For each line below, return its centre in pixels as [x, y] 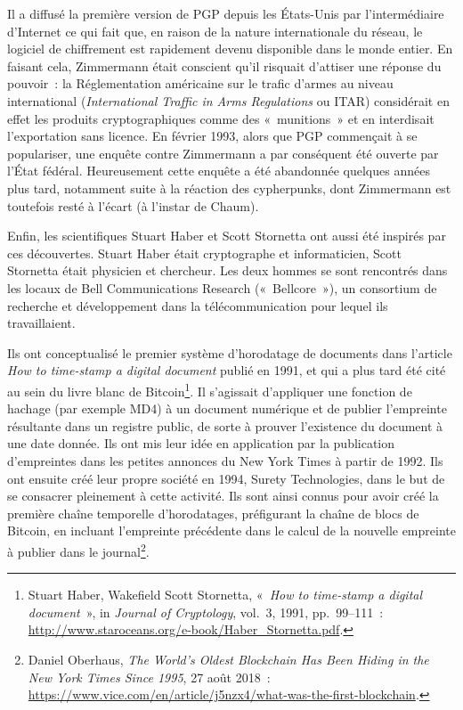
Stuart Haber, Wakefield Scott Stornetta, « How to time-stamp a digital [225, 595]
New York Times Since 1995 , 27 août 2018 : [149, 677]
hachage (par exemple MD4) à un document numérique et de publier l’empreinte [227, 408]
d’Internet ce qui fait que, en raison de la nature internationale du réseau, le [215, 31]
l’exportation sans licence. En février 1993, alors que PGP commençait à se [212, 136]
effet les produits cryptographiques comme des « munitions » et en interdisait [221, 118]
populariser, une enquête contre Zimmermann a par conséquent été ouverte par [223, 153]
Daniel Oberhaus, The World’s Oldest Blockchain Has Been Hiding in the [228, 659]
